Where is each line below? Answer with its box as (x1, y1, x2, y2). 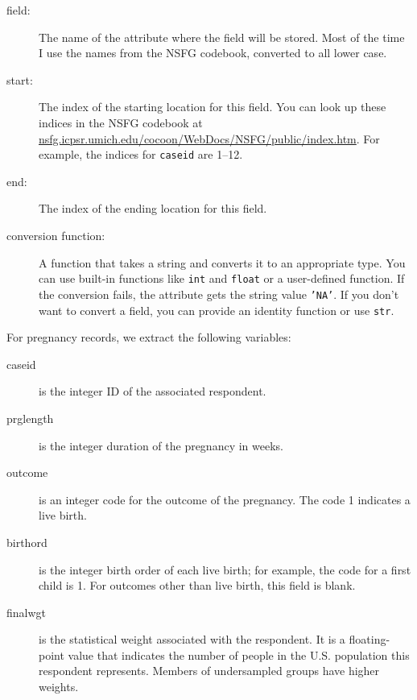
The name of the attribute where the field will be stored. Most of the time (39, 28, 405, 45)
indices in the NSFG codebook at (39, 114, 203, 130)
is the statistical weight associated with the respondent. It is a (39, 631, 345, 648)
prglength (6, 409, 54, 426)
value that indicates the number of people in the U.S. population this (68, 646, 410, 663)
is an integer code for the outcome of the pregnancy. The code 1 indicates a (39, 491, 411, 507)
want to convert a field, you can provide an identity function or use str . (39, 301, 394, 318)
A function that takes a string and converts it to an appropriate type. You (39, 254, 406, 271)
